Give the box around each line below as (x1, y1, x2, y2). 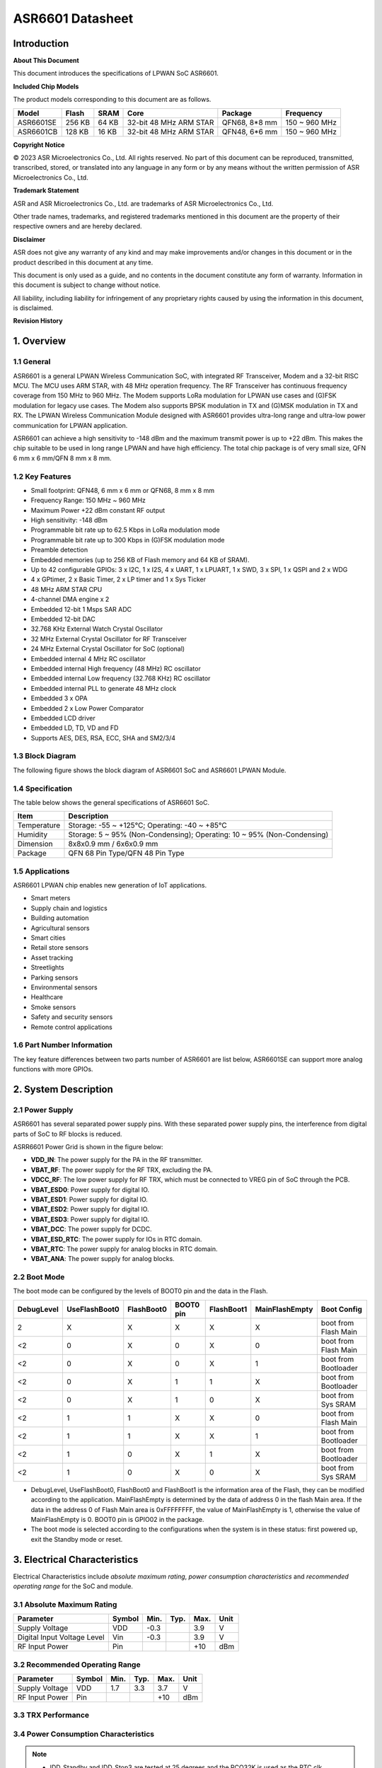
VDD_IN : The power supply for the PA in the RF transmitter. (30, 1156, 203, 1164)
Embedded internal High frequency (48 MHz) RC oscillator (30, 664, 201, 673)
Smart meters (30, 894, 71, 902)
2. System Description (13, 1083, 113, 1095)
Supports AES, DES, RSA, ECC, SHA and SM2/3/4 (30, 733, 176, 742)
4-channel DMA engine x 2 (30, 595, 110, 604)
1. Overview (13, 335, 66, 347)
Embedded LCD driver (30, 714, 95, 722)
